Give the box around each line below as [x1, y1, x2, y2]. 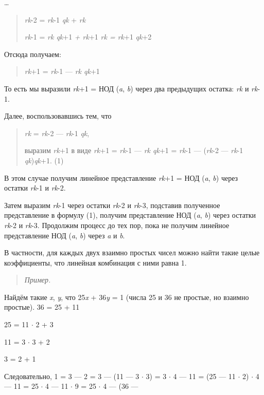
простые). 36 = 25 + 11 [4, 302, 80, 312]
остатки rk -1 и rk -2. [4, 182, 66, 193]
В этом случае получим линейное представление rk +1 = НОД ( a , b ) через [4, 172, 238, 183]
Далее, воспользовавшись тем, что [4, 110, 112, 121]
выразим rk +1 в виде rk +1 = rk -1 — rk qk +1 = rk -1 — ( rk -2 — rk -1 [24, 145, 243, 156]
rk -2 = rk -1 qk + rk [24, 14, 86, 25]
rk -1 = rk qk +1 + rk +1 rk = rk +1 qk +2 [24, 31, 152, 42]
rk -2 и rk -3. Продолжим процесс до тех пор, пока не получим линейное [4, 219, 230, 230]
